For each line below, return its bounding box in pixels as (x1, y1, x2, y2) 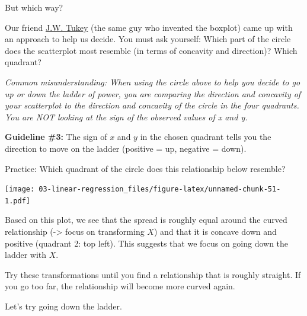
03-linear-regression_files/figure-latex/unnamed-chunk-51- (39, 185, 281, 194)
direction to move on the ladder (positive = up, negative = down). (5, 142, 247, 154)
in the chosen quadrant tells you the (140, 130, 271, 143)
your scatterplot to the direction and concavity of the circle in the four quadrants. (5, 99, 299, 111)
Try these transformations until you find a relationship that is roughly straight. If (5, 268, 301, 280)
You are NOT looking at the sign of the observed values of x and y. (5, 110, 248, 123)
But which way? (5, 1, 63, 13)
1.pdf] (5, 196, 30, 205)
